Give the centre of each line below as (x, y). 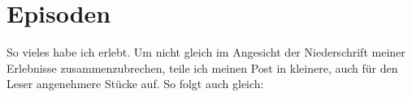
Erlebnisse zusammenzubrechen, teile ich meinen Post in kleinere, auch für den (202, 67)
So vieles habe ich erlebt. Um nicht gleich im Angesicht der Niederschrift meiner (206, 52)
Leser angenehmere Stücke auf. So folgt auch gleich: (135, 84)
